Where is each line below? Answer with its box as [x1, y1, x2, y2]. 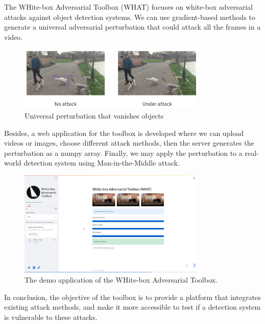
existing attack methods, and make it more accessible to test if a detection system [4, 302, 261, 312]
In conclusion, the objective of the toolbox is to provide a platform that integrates [4, 291, 261, 302]
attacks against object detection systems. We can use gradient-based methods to [4, 11, 255, 22]
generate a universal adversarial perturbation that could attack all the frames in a [4, 21, 261, 32]
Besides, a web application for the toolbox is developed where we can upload [4, 127, 244, 138]
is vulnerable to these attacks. [4, 311, 98, 322]
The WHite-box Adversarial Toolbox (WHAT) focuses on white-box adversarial [4, 2, 253, 12]
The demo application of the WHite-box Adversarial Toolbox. [25, 274, 218, 285]
